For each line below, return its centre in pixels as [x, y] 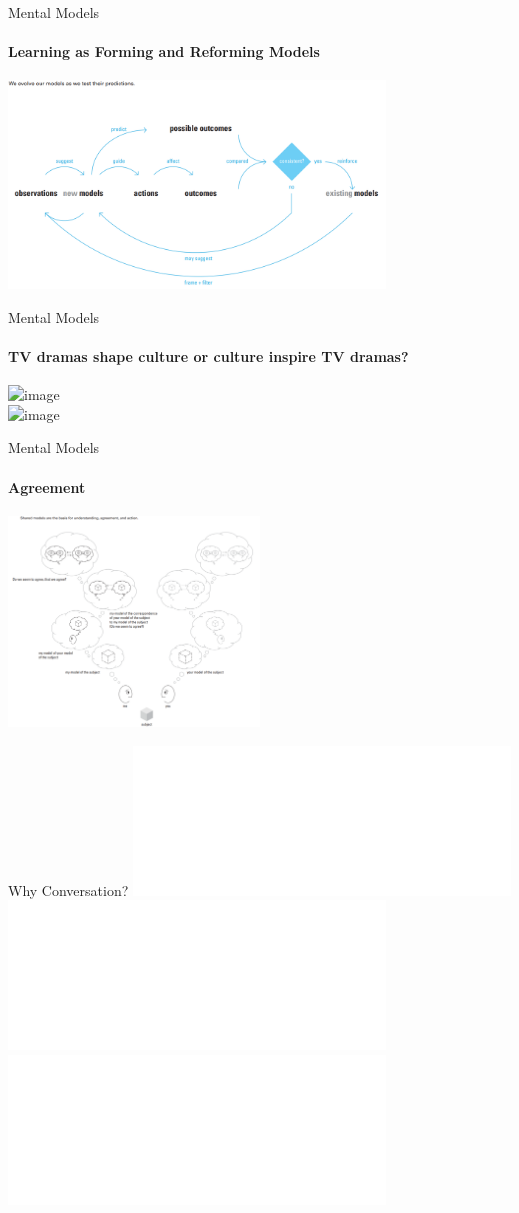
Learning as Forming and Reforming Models [164, 51]
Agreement [47, 486]
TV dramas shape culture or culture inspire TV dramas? [208, 356]
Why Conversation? [68, 889]
